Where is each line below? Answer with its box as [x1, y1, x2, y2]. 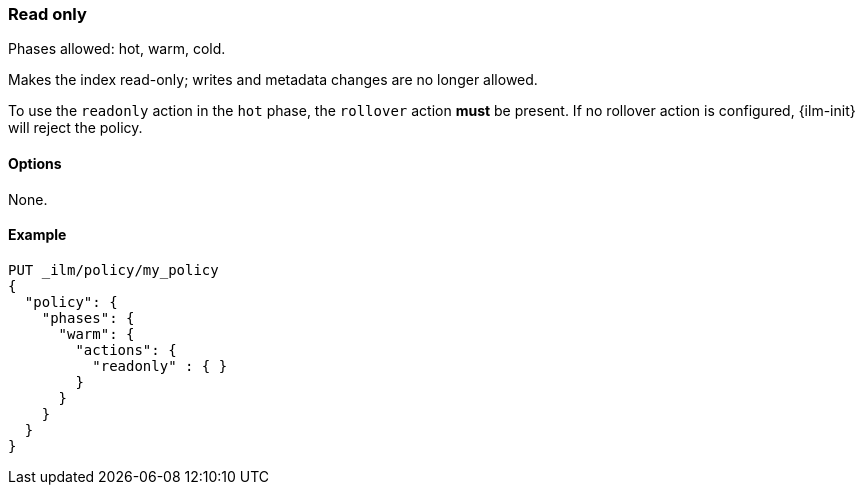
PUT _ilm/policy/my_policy [8, 261, 219, 278]
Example [8, 226, 67, 244]
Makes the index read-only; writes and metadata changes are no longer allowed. [8, 71, 538, 89]
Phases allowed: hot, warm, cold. [8, 40, 226, 58]
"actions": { [75, 341, 177, 358]
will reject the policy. [8, 119, 143, 137]
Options [8, 154, 62, 172]
